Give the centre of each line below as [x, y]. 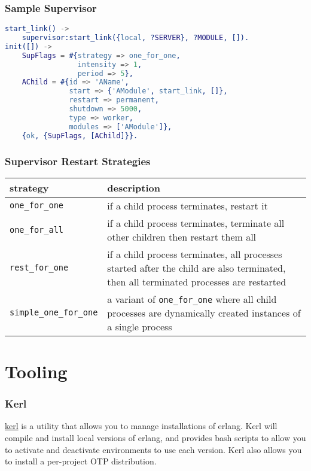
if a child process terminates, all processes [195, 254]
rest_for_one [39, 268]
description [134, 187]
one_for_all [37, 230]
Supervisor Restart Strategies [78, 161]
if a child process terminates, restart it [187, 205]
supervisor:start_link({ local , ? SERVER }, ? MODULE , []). [135, 38]
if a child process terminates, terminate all [196, 223]
